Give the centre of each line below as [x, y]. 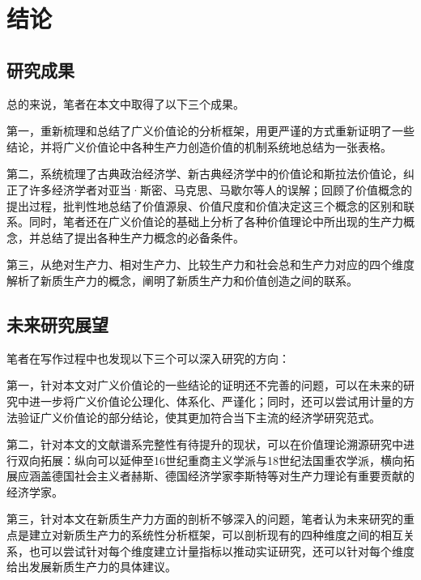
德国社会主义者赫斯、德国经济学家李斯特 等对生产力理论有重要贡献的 [233, 476]
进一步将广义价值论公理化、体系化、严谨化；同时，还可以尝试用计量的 [216, 401]
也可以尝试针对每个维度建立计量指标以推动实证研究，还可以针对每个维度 [221, 550]
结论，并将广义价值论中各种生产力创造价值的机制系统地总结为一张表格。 [199, 146]
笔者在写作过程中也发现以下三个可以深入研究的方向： [148, 358]
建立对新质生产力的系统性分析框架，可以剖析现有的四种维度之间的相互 [216, 535]
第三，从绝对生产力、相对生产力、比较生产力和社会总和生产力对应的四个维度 [210, 264]
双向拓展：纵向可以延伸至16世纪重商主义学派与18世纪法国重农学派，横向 [210, 460]
